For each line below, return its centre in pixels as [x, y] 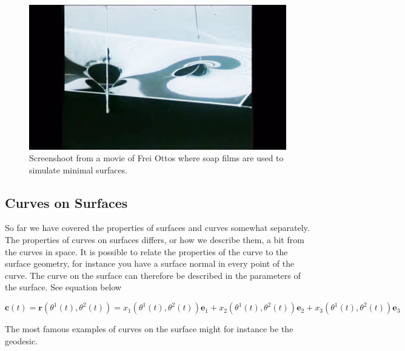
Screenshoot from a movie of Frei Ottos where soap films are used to [156, 158]
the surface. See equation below [63, 287]
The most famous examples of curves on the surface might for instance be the [149, 329]
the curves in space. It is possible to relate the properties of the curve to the [146, 251]
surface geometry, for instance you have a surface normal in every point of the [150, 263]
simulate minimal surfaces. [79, 169]
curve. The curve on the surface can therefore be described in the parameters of [153, 275]
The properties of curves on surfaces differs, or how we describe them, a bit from [155, 240]
